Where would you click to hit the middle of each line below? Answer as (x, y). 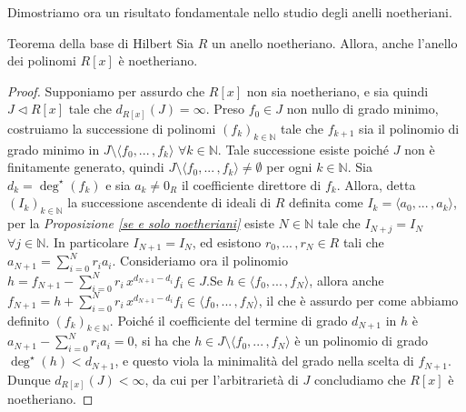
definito (28, 320)
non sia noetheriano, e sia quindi (337, 90)
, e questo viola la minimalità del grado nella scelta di (264, 361)
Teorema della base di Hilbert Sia (101, 42)
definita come (326, 202)
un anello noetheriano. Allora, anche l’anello (335, 42)
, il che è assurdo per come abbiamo (358, 300)
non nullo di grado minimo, (362, 109)
